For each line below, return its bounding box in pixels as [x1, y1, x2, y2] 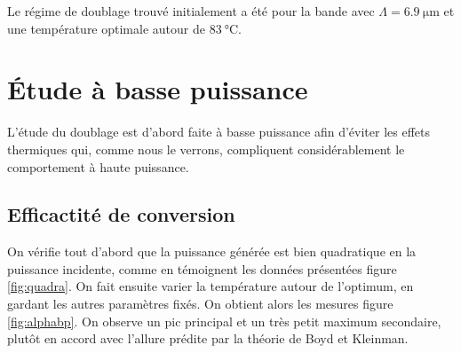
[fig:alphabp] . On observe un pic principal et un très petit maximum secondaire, [7, 311, 441, 330]
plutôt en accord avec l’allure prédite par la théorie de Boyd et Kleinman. [7, 329, 409, 348]
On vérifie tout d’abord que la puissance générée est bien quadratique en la [7, 242, 417, 261]
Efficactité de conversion [7, 200, 235, 228]
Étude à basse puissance [7, 71, 308, 107]
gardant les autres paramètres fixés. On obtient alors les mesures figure [7, 294, 393, 313]
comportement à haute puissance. [7, 157, 189, 176]
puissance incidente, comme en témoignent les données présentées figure [7, 259, 397, 278]
